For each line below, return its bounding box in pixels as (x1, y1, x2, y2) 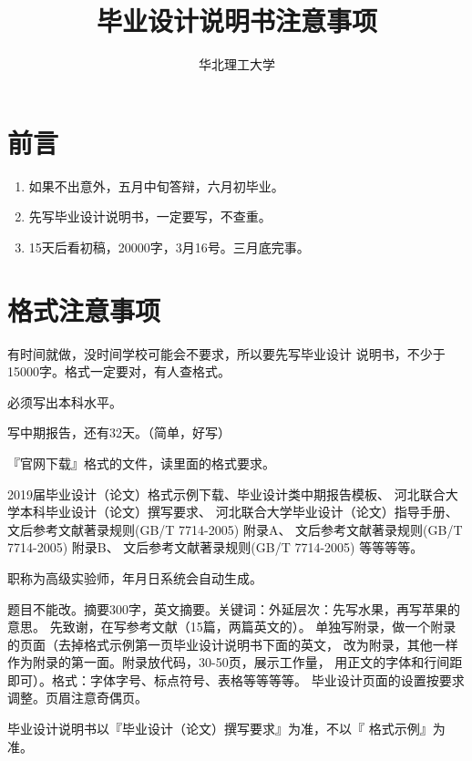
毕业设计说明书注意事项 (96, 2, 377, 39)
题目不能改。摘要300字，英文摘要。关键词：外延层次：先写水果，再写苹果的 (7, 599, 460, 618)
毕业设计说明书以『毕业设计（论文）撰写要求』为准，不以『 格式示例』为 (7, 719, 446, 738)
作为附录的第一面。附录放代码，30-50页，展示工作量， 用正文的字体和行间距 (7, 653, 463, 672)
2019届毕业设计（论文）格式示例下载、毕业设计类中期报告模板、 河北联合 (7, 484, 446, 503)
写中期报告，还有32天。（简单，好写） (7, 423, 231, 442)
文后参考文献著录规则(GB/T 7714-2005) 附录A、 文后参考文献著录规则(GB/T (7, 519, 463, 539)
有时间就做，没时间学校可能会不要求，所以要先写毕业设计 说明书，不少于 (7, 344, 446, 363)
